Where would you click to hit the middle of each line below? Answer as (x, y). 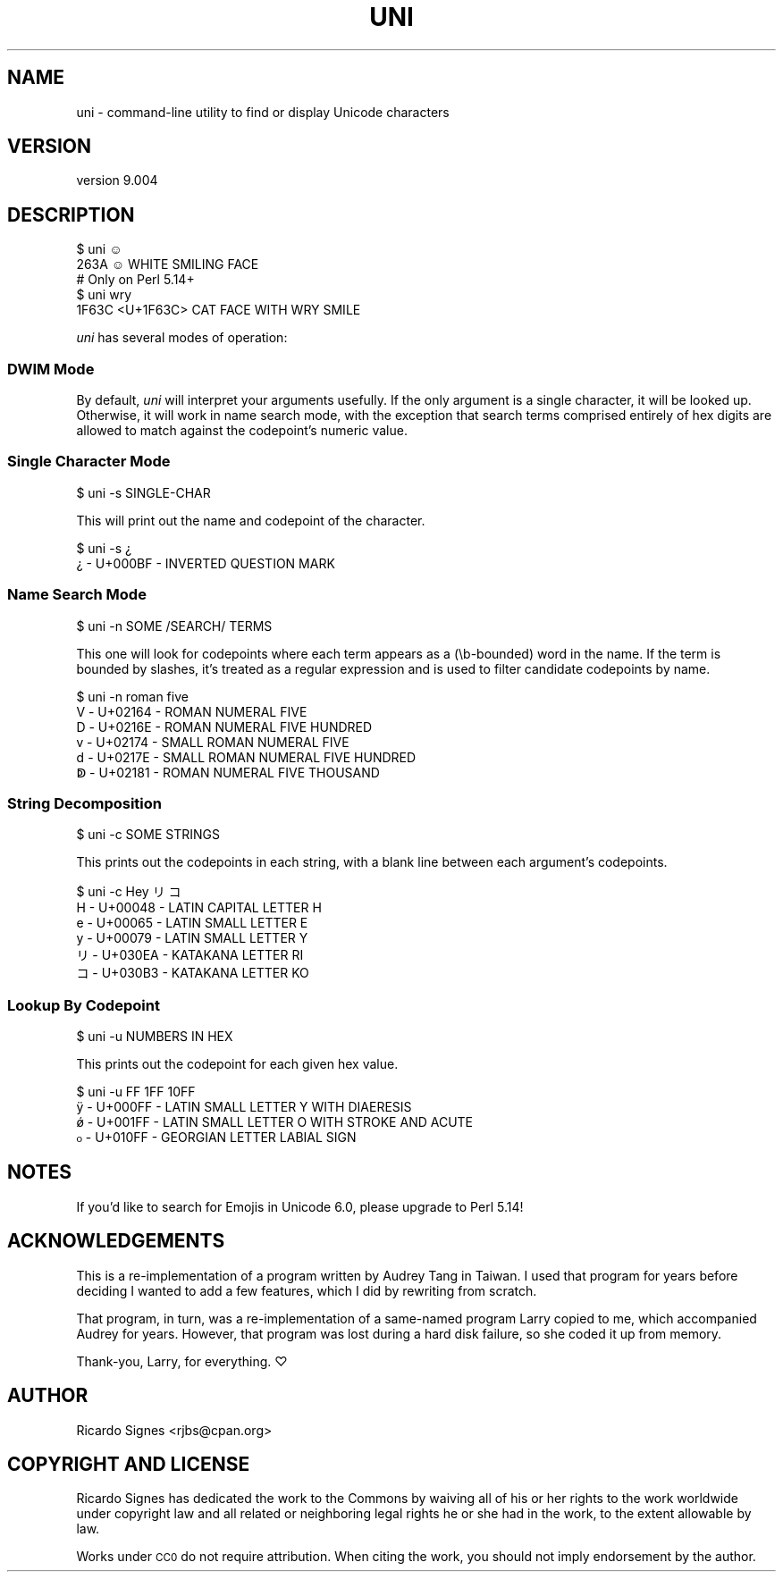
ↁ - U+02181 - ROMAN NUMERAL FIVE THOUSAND (228, 772)
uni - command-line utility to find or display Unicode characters (263, 112)
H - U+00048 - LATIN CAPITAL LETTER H (199, 908)
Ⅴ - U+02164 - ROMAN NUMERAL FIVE (192, 711)
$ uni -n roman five (132, 696)
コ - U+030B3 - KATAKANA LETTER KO (193, 973)
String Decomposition (84, 803)
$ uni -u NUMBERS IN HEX (155, 1037)
